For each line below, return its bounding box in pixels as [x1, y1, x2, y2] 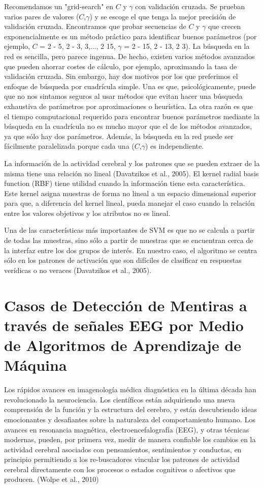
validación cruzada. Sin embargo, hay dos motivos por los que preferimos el [4, 71, 238, 82]
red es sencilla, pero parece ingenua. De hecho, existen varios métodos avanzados [4, 50, 255, 61]
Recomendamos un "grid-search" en [4, 1, 114, 11]
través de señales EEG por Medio [4, 314, 244, 335]
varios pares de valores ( [4, 11, 79, 21]
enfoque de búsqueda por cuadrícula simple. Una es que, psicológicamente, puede [4, 80, 256, 91]
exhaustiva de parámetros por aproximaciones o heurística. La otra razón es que [4, 100, 253, 111]
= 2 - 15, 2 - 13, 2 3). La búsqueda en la [124, 41, 250, 51]
